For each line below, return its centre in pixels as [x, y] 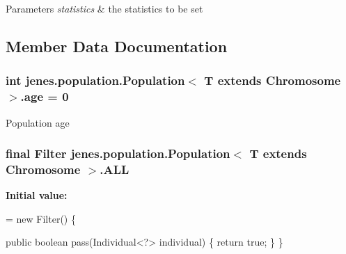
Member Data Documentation [117, 46]
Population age [38, 122]
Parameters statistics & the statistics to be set [104, 8]
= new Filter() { [41, 218]
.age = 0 [45, 96]
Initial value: [37, 195]
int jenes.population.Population [95, 80]
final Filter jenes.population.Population [118, 153]
